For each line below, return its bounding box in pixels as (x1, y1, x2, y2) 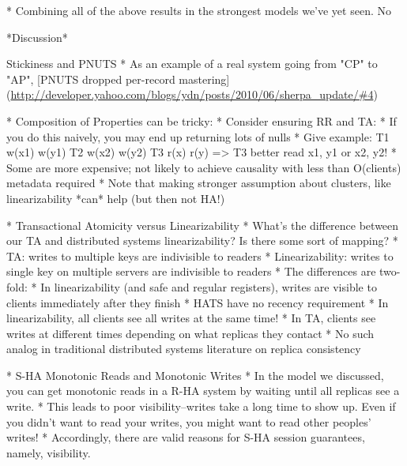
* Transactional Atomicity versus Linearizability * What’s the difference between (6, 216, 399, 233)
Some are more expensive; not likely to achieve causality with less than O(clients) (6, 159, 401, 175)
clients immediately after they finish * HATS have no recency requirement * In (6, 294, 389, 310)
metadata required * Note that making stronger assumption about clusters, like (6, 175, 391, 191)
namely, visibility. (6, 444, 91, 460)
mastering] (179, 70, 230, 87)
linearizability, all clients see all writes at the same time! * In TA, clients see (6, 310, 376, 326)
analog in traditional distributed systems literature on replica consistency (6, 340, 361, 357)
